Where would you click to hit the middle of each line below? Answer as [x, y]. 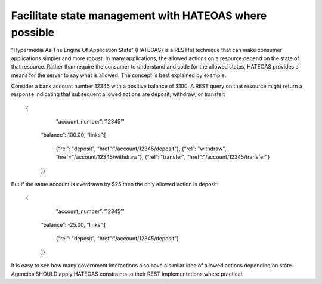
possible [33, 32]
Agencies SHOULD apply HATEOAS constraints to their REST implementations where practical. [127, 274]
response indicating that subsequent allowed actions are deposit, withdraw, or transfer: [118, 94]
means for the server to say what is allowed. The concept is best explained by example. [119, 75]
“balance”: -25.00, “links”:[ [73, 225]
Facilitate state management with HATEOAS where [139, 16]
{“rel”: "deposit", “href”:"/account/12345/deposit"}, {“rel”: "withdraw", [141, 149]
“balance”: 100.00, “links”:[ [74, 135]
